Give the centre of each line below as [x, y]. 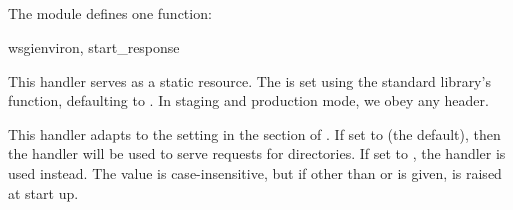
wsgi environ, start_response [94, 46]
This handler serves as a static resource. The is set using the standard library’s [249, 80]
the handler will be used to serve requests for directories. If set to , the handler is [257, 153]
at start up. [43, 192]
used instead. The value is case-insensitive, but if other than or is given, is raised [255, 172]
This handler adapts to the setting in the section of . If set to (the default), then [254, 133]
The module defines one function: [110, 13]
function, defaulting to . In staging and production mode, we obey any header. [248, 100]
